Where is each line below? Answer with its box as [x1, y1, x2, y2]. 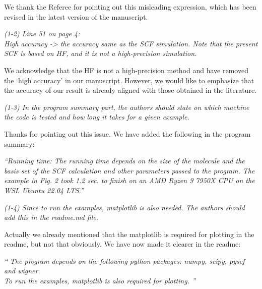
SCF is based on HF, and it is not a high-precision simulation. [4, 48, 197, 59]
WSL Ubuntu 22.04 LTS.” [4, 185, 84, 195]
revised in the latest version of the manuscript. [4, 11, 148, 22]
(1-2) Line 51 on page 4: [4, 28, 80, 39]
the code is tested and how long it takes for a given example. [4, 111, 189, 122]
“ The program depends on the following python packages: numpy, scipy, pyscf [4, 255, 245, 266]
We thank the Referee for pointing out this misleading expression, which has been [4, 2, 256, 12]
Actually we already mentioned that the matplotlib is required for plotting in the [4, 228, 254, 239]
